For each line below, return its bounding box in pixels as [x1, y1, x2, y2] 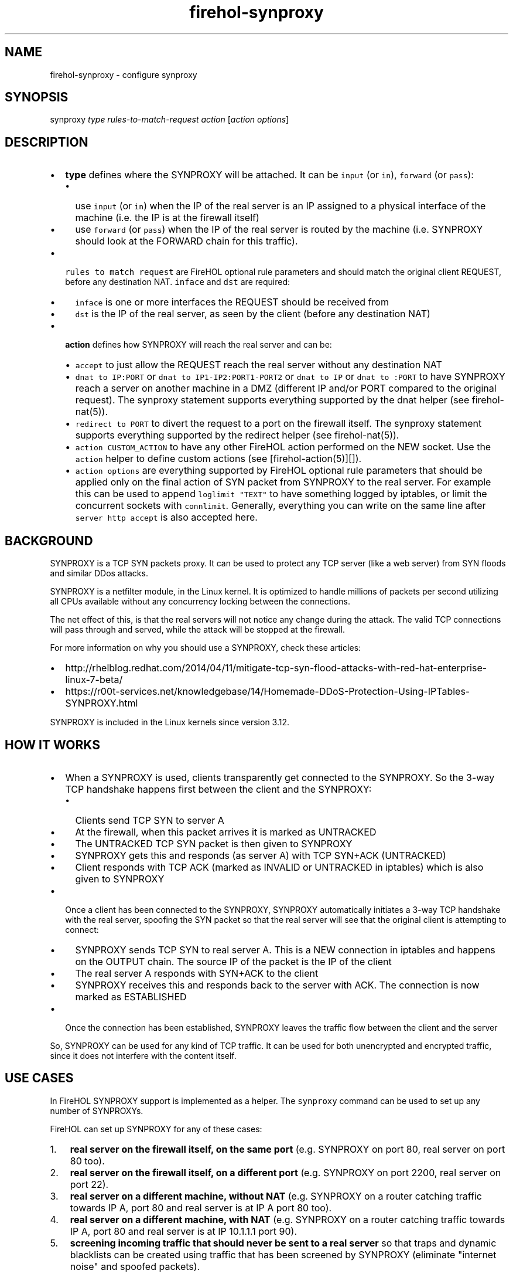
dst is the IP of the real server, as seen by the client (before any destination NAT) [75, 308, 430, 320]
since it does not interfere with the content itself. [50, 1050, 237, 1061]
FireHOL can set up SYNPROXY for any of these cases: [50, 1123, 262, 1134]
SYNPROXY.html [65, 697, 138, 709]
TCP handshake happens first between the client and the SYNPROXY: [65, 783, 372, 795]
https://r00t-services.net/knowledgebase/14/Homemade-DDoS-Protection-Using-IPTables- [65, 685, 470, 698]
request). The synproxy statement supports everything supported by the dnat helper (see [75, 394, 470, 406]
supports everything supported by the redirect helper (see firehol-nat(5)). [75, 429, 399, 441]
